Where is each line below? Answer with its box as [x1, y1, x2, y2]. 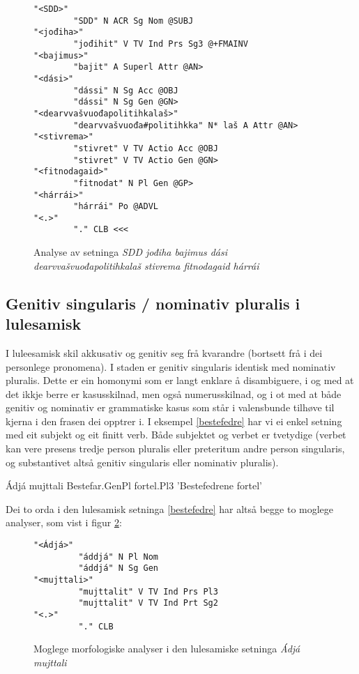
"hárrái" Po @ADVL [73, 201, 158, 212]
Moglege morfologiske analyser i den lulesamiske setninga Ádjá [33, 641, 300, 656]
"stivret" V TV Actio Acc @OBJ [73, 143, 218, 153]
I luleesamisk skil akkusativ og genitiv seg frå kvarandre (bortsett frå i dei [6, 345, 323, 360]
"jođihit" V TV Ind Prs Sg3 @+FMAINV [73, 38, 248, 49]
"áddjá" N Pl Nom [78, 551, 158, 562]
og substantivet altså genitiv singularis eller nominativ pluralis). [6, 454, 279, 469]
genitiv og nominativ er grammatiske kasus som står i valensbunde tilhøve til [6, 400, 335, 415]
